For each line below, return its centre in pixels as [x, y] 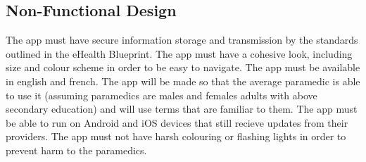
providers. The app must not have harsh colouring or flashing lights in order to [176, 136]
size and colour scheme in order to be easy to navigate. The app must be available [183, 67]
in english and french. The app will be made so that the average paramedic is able [183, 81]
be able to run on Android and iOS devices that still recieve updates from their [177, 122]
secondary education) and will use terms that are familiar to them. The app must [182, 109]
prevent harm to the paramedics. [76, 150]
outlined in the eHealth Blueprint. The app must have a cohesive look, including [179, 53]
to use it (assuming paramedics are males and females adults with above [162, 95]
